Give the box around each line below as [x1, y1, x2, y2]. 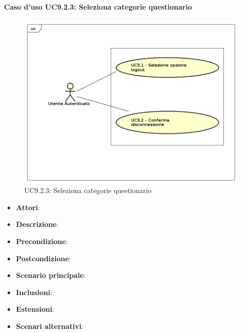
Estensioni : [16, 304, 54, 314]
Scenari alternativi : [16, 321, 84, 331]
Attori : [16, 202, 40, 212]
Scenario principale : [16, 270, 86, 280]
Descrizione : [16, 219, 59, 229]
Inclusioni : [16, 287, 52, 297]
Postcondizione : [16, 253, 71, 263]
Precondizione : [16, 236, 68, 247]
